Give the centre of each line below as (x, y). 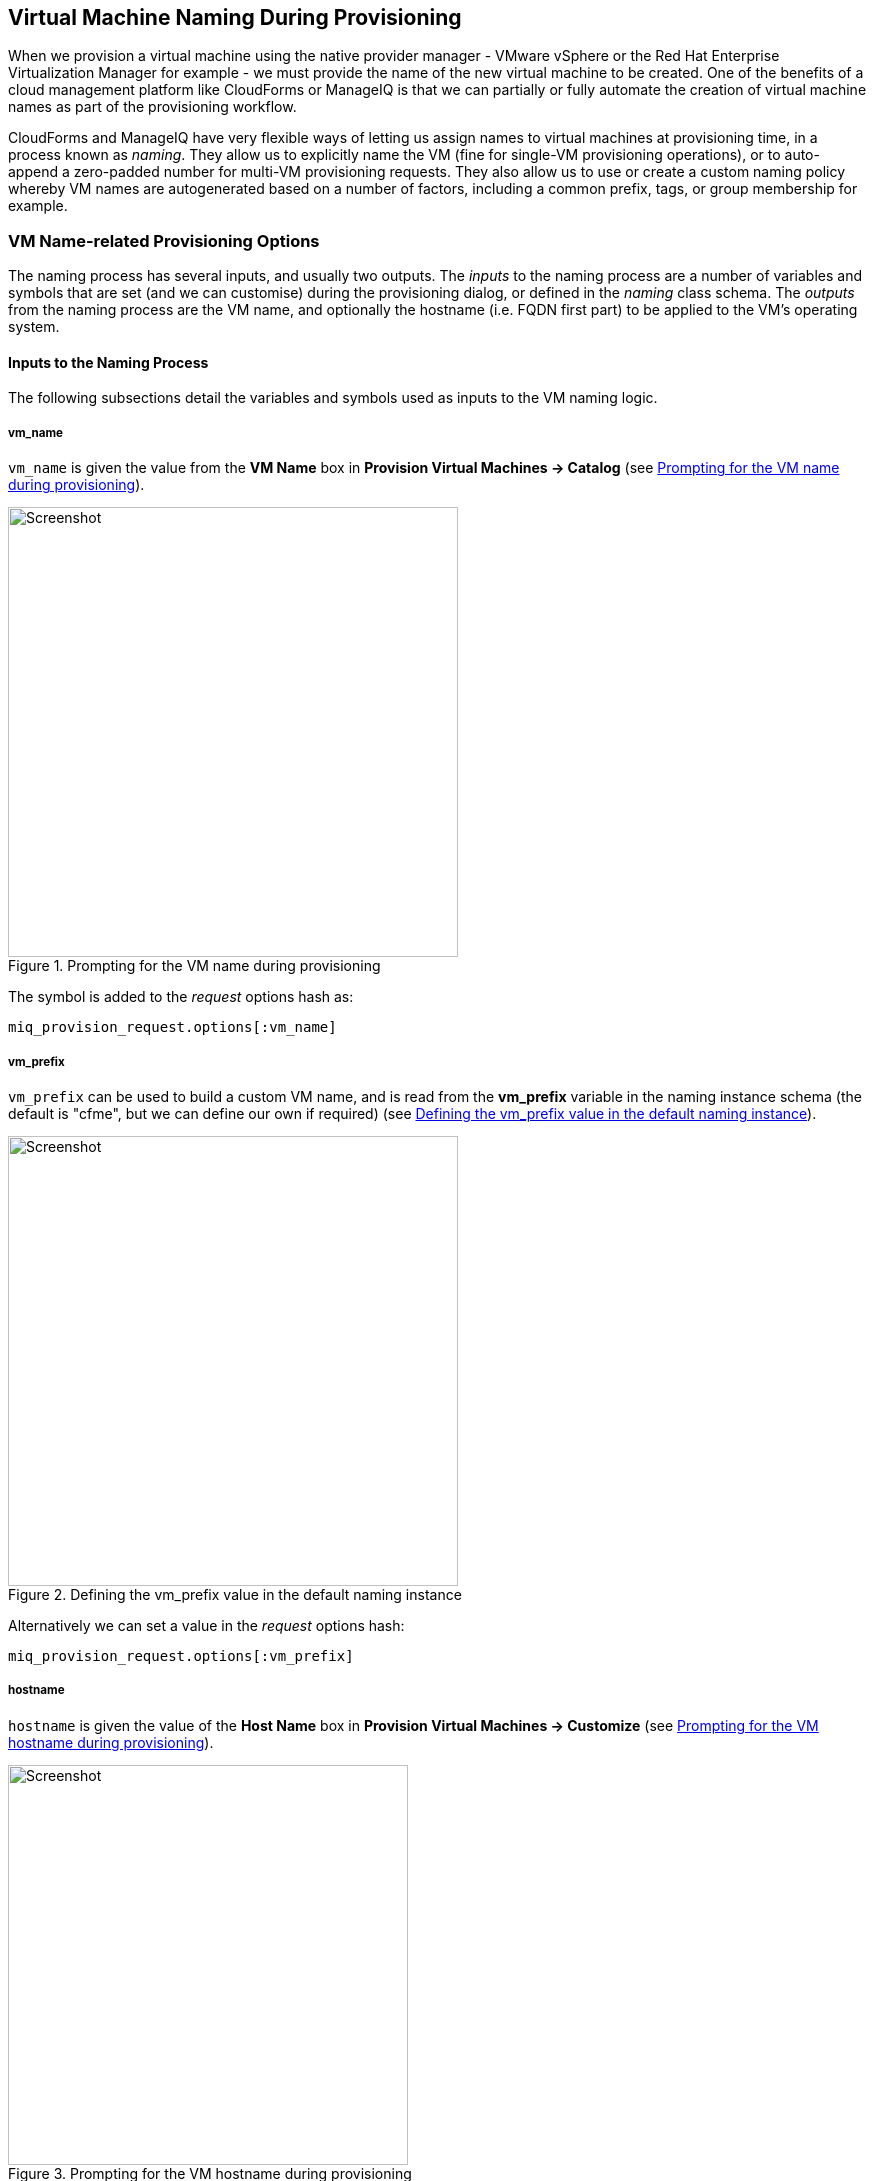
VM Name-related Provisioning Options (164, 240)
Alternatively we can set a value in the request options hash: (206, 1625)
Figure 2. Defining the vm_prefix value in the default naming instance (235, 1594)
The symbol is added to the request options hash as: (181, 997)
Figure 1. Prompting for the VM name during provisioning (194, 966)
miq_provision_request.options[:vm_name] (172, 1027)
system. (34, 327)
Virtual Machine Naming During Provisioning (235, 17)
